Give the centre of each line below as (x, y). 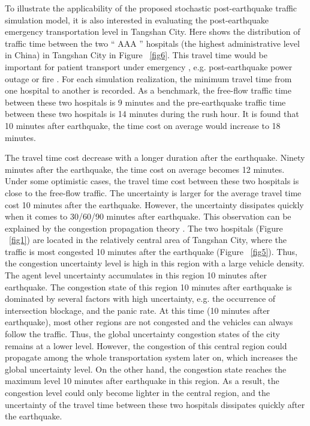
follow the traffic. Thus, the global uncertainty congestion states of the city (142, 334)
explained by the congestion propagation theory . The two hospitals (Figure (144, 228)
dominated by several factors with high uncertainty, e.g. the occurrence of (140, 298)
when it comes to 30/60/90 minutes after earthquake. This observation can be (148, 216)
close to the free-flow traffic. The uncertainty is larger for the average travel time (153, 192)
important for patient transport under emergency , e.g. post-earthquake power (149, 66)
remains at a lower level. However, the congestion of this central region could (146, 345)
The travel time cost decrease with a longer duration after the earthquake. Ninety (155, 157)
